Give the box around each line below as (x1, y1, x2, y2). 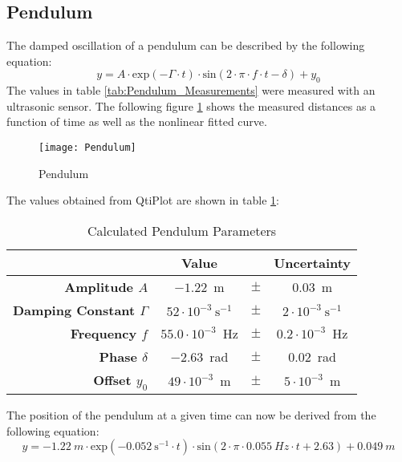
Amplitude (64, 277, 134, 296)
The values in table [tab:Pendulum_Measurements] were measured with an (6, 82, 376, 99)
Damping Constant (13, 300, 136, 319)
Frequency (70, 323, 137, 342)
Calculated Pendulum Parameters (87, 221, 277, 240)
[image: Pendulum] (39, 141, 136, 153)
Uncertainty (274, 253, 351, 272)
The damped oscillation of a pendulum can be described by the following (6, 37, 365, 54)
